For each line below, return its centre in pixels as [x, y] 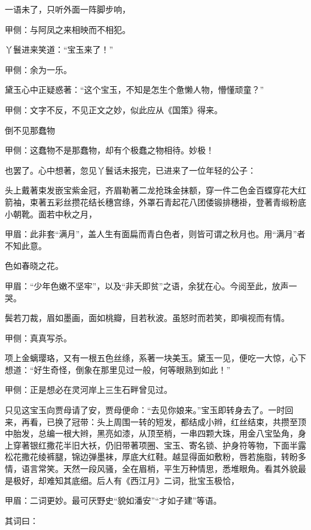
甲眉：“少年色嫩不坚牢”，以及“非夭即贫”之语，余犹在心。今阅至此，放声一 [151, 285]
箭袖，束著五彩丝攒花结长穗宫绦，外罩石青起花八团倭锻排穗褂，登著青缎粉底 [155, 202]
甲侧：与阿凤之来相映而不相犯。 [68, 29]
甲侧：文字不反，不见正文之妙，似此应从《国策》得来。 [114, 109]
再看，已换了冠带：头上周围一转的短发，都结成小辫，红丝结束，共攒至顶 [164, 421]
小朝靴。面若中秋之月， [51, 213]
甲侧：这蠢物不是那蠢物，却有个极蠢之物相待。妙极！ [109, 150]
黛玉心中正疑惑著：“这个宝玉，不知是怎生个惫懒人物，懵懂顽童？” [135, 90]
